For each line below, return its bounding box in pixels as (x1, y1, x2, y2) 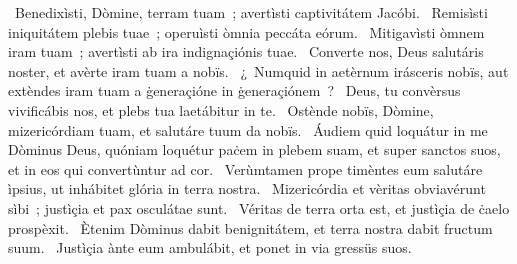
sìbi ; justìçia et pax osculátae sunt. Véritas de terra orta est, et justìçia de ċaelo (8, 197, 510, 218)
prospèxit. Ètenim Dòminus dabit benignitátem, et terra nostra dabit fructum (8, 217, 493, 238)
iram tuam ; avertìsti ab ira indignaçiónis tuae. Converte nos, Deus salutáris (8, 41, 484, 62)
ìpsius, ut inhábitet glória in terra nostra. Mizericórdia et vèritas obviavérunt (8, 178, 486, 199)
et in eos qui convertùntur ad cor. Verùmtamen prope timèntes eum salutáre (8, 158, 483, 179)
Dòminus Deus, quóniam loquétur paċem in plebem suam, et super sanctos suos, (8, 139, 501, 160)
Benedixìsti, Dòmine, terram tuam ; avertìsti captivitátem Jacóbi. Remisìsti (14, 2, 488, 22)
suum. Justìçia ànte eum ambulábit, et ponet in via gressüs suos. (8, 237, 412, 258)
